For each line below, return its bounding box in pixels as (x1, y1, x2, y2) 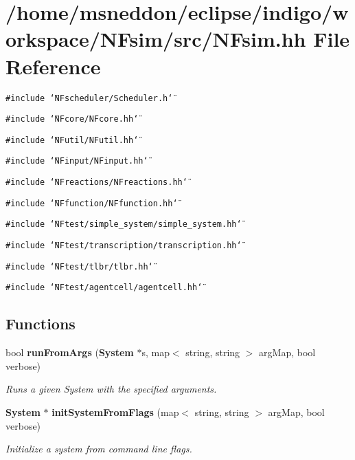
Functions (5, 313, 76, 334)
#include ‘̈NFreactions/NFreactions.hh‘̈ (5, 177, 187, 188)
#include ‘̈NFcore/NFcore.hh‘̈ (5, 114, 139, 124)
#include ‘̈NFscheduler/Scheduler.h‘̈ (5, 93, 173, 103)
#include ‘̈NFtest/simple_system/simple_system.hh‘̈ (5, 219, 242, 230)
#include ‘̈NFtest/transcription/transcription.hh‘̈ (5, 241, 242, 251)
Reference (5, 52, 101, 80)
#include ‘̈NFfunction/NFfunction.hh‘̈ (5, 198, 178, 208)
